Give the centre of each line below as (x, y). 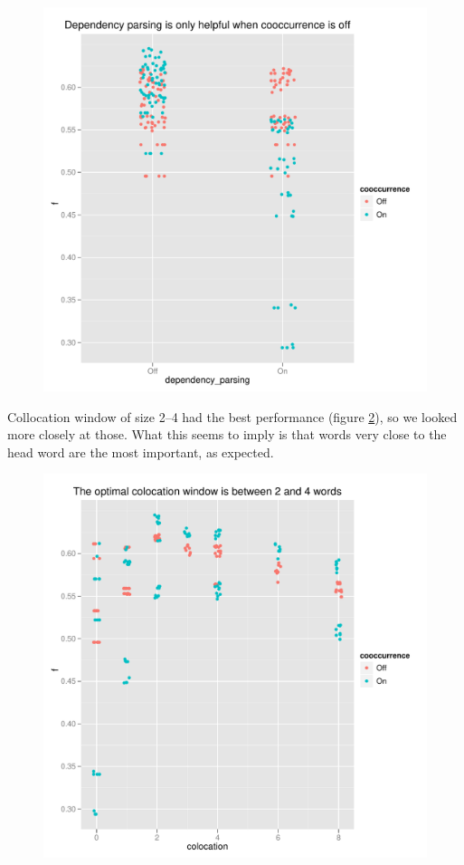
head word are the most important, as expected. (141, 452)
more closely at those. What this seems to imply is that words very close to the (227, 434)
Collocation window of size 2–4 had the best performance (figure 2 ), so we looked (232, 416)
